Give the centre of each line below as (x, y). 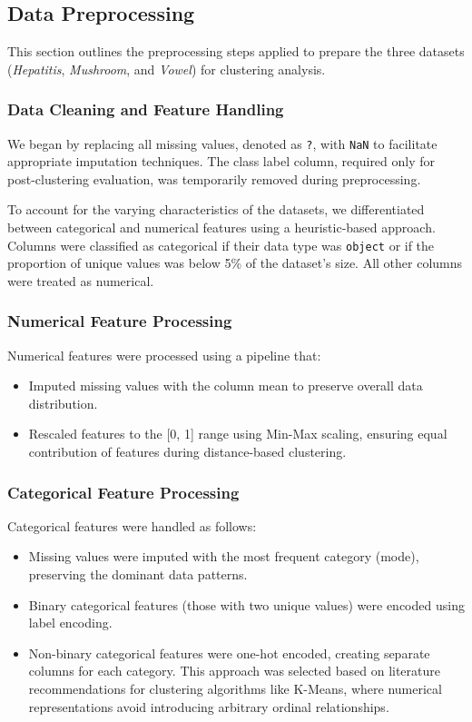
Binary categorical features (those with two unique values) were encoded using (246, 604)
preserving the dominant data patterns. (138, 574)
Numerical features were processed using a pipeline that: (164, 355)
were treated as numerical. (81, 280)
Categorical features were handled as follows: (132, 525)
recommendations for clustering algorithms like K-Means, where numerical (235, 689)
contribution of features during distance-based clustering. (187, 452)
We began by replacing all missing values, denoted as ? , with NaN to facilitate (222, 143)
